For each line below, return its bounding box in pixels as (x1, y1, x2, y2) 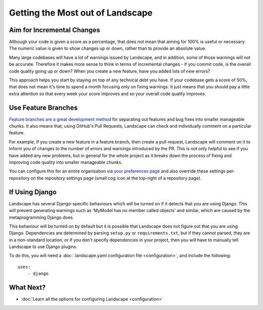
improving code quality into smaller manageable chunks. (9, 159, 123, 165)
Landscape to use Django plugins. (9, 244, 77, 250)
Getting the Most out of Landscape (9, 7, 153, 18)
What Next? (9, 283, 46, 292)
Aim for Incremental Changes (9, 26, 100, 34)
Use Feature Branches (9, 103, 78, 112)
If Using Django (9, 188, 57, 196)
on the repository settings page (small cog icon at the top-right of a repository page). (31, 175, 202, 181)
